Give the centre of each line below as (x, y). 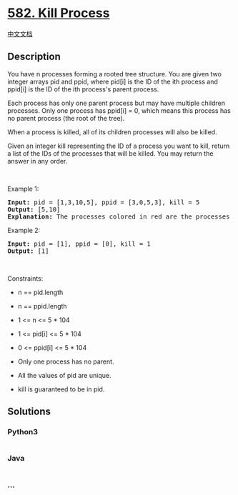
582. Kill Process (59, 13)
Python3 (23, 432)
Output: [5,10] (34, 209)
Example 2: (24, 230)
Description (34, 57)
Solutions (29, 412)
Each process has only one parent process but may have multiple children (116, 103)
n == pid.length (40, 292)
